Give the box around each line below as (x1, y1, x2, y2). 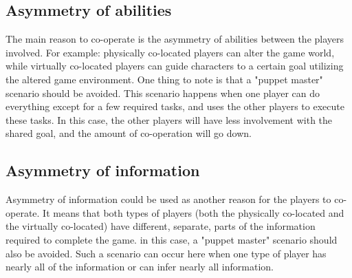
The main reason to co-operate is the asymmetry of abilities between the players (5, 32, 344, 46)
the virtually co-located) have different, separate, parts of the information (5, 219, 316, 233)
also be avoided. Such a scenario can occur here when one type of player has (5, 246, 327, 260)
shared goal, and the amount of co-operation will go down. (5, 126, 252, 140)
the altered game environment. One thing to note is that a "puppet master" (5, 72, 323, 86)
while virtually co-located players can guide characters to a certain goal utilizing (5, 58, 344, 73)
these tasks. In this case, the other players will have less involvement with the (5, 112, 333, 127)
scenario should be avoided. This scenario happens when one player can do (5, 85, 320, 100)
